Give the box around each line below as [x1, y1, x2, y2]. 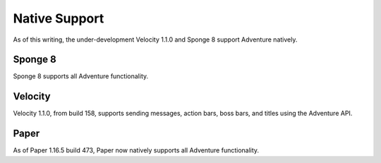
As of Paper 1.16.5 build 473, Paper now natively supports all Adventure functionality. [13, 146, 260, 155]
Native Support [13, 11, 104, 26]
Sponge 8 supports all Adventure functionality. [13, 72, 149, 80]
